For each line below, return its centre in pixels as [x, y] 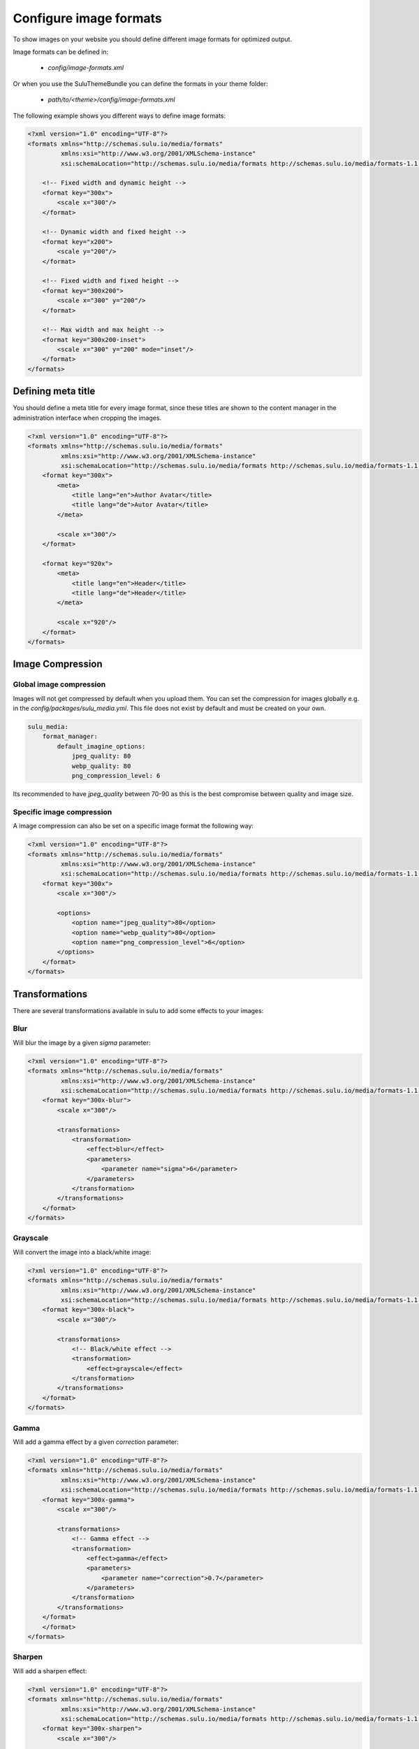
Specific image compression [63, 812]
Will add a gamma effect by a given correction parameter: [96, 1442]
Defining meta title [54, 391]
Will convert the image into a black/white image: [82, 1252]
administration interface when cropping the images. [87, 418]
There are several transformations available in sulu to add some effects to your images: [138, 1010]
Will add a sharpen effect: [50, 1671]
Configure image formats [87, 18]
